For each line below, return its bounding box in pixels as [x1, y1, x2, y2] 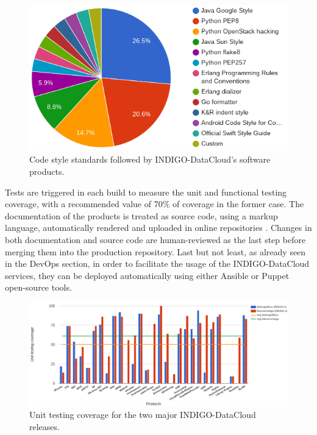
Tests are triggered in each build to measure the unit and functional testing [5, 185, 287, 198]
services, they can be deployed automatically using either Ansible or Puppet [5, 269, 290, 281]
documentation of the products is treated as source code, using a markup [5, 209, 278, 222]
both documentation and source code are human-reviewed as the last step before [5, 233, 306, 246]
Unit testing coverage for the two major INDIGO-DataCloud [29, 408, 256, 421]
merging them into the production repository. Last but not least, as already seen [5, 245, 306, 258]
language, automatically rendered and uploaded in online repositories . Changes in [5, 221, 312, 234]
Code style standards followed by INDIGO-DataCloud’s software [29, 153, 271, 166]
